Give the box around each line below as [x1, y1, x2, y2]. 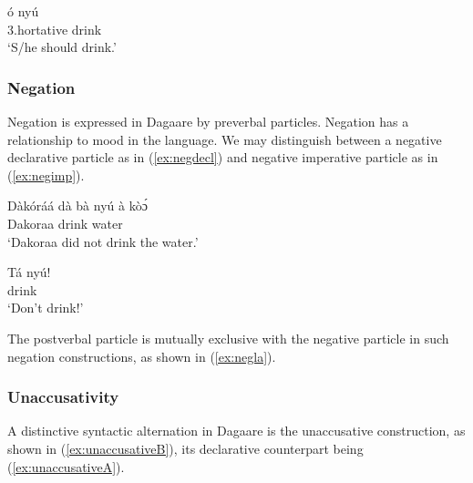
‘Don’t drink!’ [7, 298, 84, 317]
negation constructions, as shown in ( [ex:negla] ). [7, 346, 276, 365]
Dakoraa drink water [7, 213, 123, 232]
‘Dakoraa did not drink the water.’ [7, 231, 199, 251]
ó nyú [7, 2, 39, 20]
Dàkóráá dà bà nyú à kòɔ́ [7, 196, 148, 215]
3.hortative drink [7, 19, 102, 38]
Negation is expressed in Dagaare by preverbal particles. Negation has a [7, 112, 409, 130]
